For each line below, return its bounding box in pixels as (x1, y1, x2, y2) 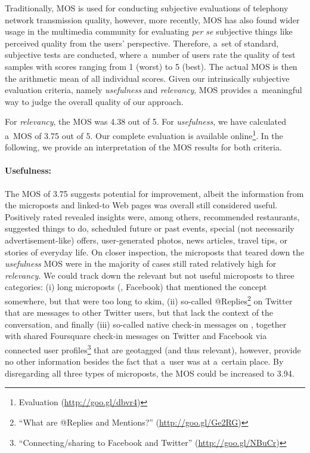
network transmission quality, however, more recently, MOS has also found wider (5, 13, 300, 26)
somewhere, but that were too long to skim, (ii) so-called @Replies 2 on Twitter (5, 292, 293, 307)
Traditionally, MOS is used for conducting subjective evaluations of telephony (5, 2, 289, 14)
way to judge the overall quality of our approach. (5, 95, 184, 107)
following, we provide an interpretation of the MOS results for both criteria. (5, 141, 282, 153)
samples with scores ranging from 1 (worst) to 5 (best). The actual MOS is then (5, 60, 297, 72)
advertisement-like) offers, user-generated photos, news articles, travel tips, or (5, 233, 288, 246)
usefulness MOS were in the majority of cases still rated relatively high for (5, 257, 277, 270)
